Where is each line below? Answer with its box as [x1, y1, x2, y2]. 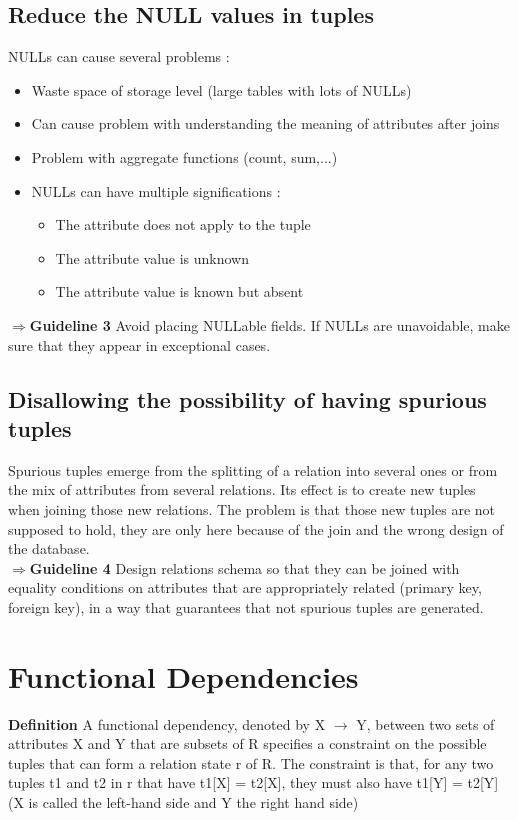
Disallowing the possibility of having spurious [8, 383, 487, 414]
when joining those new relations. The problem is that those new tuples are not [8, 498, 495, 519]
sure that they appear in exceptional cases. [8, 334, 271, 355]
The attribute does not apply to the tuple [55, 214, 311, 235]
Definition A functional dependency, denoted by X [8, 713, 326, 734]
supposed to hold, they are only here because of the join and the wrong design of [8, 518, 504, 539]
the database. [8, 538, 90, 559]
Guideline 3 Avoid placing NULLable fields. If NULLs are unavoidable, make [29, 314, 510, 335]
